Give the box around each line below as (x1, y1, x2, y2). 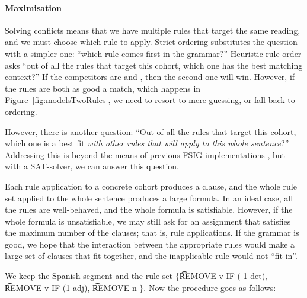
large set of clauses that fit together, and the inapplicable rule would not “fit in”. (5, 249, 298, 262)
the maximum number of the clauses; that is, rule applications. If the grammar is (5, 226, 299, 239)
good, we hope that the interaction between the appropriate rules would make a (5, 238, 295, 250)
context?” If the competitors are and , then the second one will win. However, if (5, 71, 295, 83)
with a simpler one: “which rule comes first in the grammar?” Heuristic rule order (5, 47, 302, 59)
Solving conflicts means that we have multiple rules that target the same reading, (5, 24, 300, 36)
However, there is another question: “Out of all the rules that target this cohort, (5, 125, 296, 137)
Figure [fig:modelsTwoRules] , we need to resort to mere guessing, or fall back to (5, 94, 295, 106)
